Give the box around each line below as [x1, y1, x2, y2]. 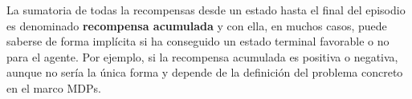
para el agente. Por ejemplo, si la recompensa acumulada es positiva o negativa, [6, 48, 398, 65]
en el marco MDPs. [6, 79, 101, 96]
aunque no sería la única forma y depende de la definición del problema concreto [6, 64, 403, 81]
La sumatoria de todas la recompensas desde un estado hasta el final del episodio [6, 2, 406, 18]
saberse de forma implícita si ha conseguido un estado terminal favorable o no [6, 33, 390, 49]
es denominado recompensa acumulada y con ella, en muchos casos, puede [6, 17, 387, 34]
